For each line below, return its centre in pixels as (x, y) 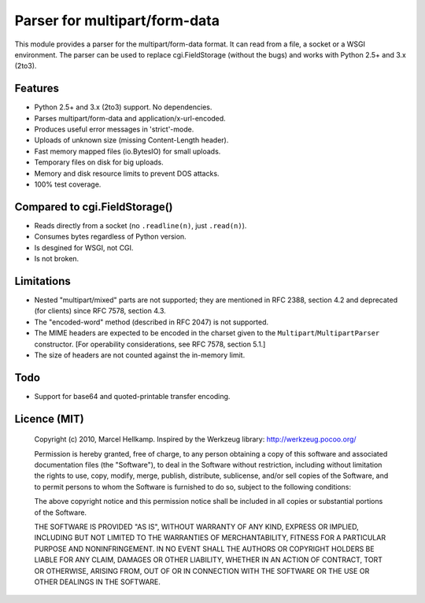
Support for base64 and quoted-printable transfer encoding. (132, 396)
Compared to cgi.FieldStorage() (94, 207)
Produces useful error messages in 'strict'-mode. (114, 129)
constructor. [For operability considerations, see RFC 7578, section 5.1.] (150, 344)
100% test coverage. (68, 184)
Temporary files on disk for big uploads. (99, 162)
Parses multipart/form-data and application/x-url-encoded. (130, 118)
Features (37, 89)
